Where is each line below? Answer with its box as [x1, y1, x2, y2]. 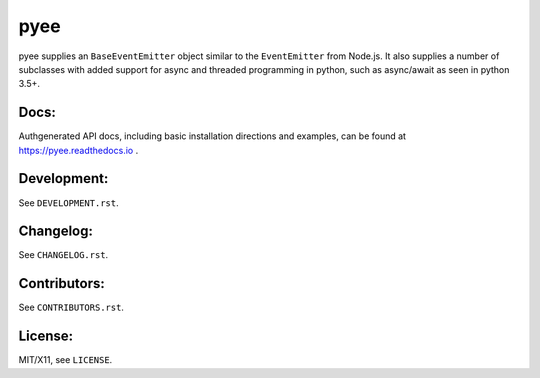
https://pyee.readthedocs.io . [18, 144, 139, 156]
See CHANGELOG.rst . [18, 249, 109, 261]
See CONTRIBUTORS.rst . [18, 301, 125, 314]
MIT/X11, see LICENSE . [18, 354, 113, 366]
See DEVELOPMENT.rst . [18, 196, 119, 209]
